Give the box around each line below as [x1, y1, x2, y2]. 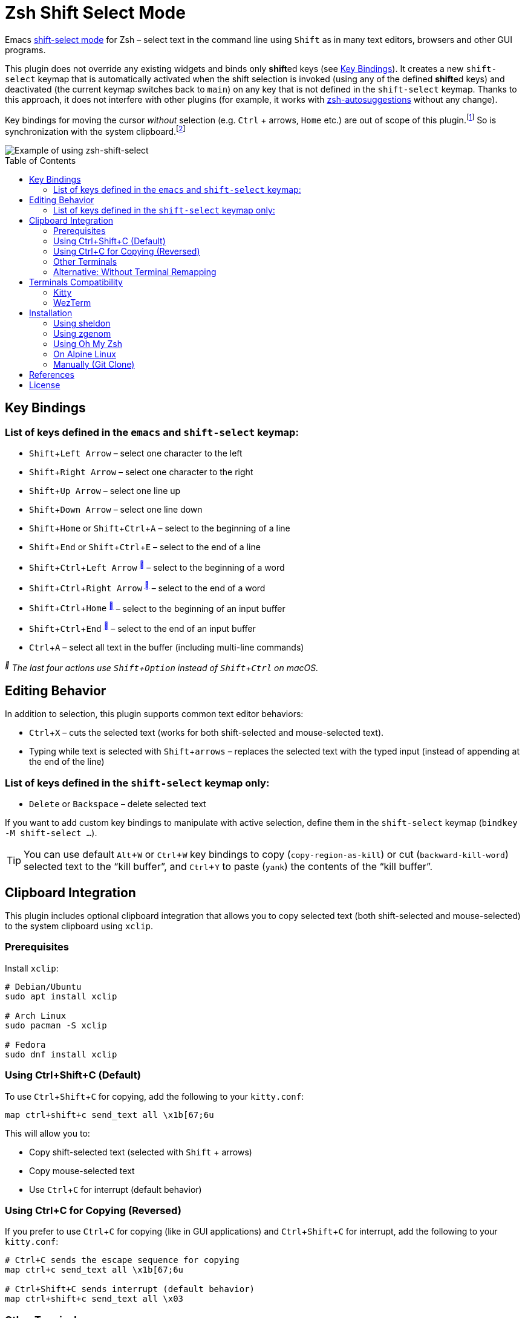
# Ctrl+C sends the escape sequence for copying [5, 1255, 240, 1265]
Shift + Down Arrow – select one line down [29, 504, 203, 515]
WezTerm [53, 297, 91, 308]
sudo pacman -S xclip [5, 1020, 107, 1030]
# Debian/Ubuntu [5, 981, 82, 992]
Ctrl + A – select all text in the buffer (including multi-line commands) [29, 641, 304, 652]
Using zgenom [53, 328, 111, 339]
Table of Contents [5, 155, 76, 166]
